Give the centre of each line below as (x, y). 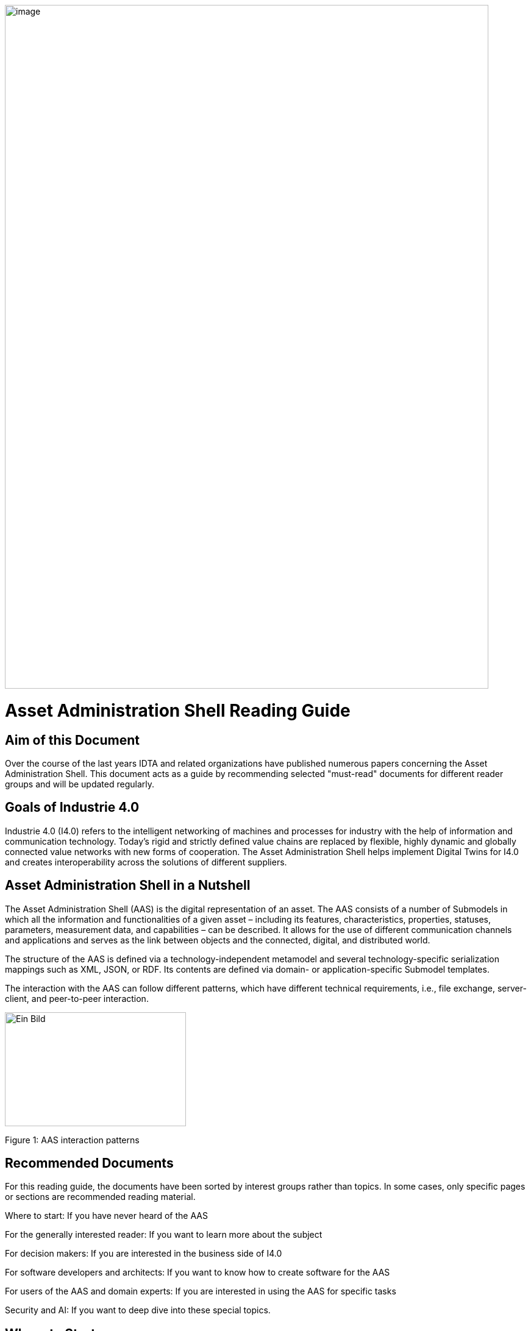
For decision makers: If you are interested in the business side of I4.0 (144, 1254)
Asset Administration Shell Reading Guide (178, 710)
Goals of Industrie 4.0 (72, 807)
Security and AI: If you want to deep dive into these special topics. (138, 1310)
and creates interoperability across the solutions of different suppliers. (146, 862)
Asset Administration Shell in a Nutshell (128, 886)
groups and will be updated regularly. (80, 784)
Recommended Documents (89, 1163)
